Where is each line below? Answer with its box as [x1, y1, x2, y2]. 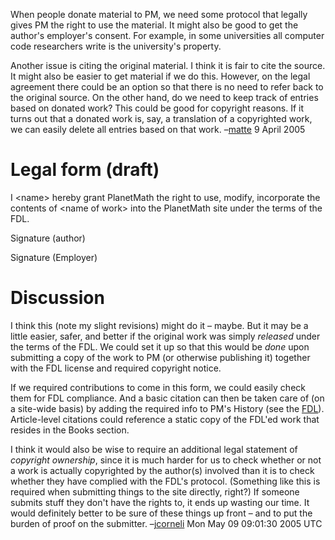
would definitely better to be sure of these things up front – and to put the [10, 507, 313, 519]
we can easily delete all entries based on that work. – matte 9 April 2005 [10, 124, 306, 135]
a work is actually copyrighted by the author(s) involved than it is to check [10, 464, 315, 476]
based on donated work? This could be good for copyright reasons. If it [10, 102, 305, 114]
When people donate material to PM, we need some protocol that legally [10, 9, 308, 20]
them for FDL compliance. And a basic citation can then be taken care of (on [10, 392, 325, 404]
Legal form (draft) [10, 159, 160, 181]
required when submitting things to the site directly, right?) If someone [10, 485, 300, 498]
